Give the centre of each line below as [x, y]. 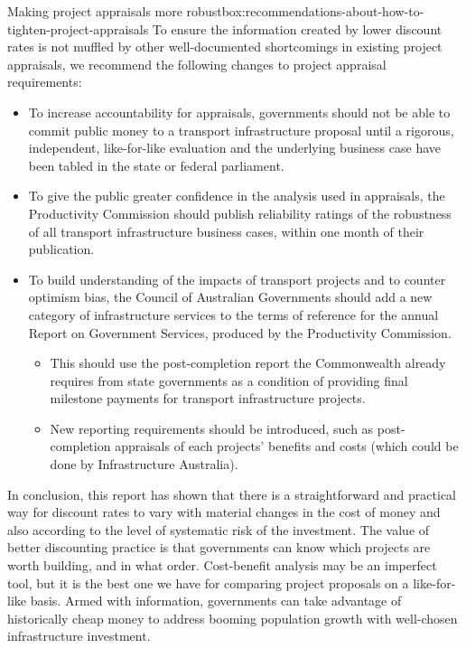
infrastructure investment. [79, 636]
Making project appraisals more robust [115, 11]
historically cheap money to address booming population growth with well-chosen [233, 618]
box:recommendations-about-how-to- [323, 11]
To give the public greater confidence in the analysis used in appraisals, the [237, 196]
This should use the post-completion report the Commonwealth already [248, 363]
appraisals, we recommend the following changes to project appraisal [197, 64]
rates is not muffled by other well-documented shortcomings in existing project [225, 47]
